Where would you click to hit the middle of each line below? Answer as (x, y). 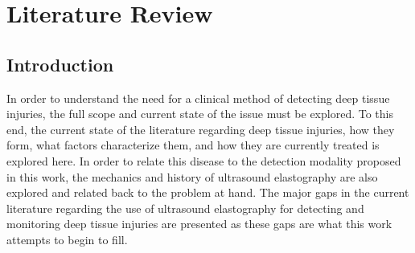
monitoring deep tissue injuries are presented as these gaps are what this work (199, 224)
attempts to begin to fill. (67, 239)
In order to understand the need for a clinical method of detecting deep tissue (198, 98)
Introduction (60, 64)
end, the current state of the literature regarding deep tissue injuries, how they (201, 129)
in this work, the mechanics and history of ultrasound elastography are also (192, 176)
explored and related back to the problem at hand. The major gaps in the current (208, 192)
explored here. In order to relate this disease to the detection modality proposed (204, 160)
